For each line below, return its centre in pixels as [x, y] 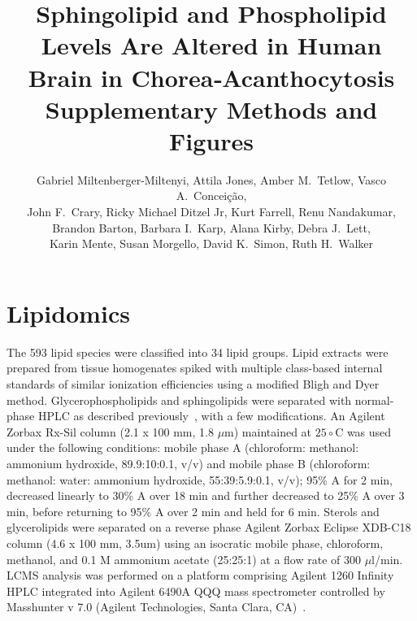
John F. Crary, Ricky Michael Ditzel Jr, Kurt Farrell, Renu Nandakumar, [211, 212]
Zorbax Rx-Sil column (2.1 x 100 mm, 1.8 [110, 431]
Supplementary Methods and [211, 109]
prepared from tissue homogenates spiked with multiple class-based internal [195, 368]
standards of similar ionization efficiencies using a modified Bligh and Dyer [193, 383]
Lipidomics [68, 313]
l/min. [387, 559]
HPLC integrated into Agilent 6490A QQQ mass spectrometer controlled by [196, 591]
